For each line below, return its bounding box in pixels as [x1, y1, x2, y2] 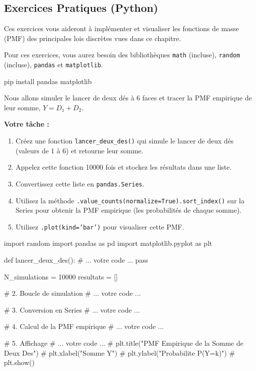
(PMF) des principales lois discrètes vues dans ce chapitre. [4, 33, 181, 43]
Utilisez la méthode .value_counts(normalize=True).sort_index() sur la [15, 195, 245, 205]
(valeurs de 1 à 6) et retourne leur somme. [15, 145, 143, 155]
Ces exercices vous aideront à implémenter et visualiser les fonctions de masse [4, 23, 239, 34]
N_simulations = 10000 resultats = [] [4, 271, 118, 281]
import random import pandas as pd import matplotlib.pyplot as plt [4, 238, 213, 248]
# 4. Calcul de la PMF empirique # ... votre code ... [4, 321, 164, 331]
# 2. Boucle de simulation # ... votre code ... [4, 288, 141, 298]
